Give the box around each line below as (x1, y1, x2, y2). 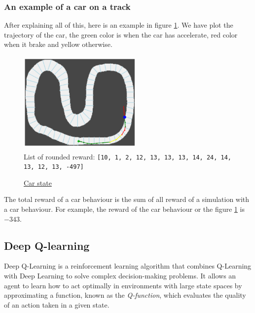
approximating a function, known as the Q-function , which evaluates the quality (4, 290, 246, 300)
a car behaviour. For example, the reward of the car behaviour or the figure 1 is (4, 204, 245, 214)
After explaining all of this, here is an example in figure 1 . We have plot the (4, 20, 233, 30)
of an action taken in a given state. (4, 299, 109, 310)
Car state (24, 177, 52, 188)
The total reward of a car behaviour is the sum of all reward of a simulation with (4, 194, 250, 204)
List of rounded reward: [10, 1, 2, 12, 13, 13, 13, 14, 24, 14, (24, 151, 232, 161)
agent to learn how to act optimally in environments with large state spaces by (4, 280, 242, 290)
